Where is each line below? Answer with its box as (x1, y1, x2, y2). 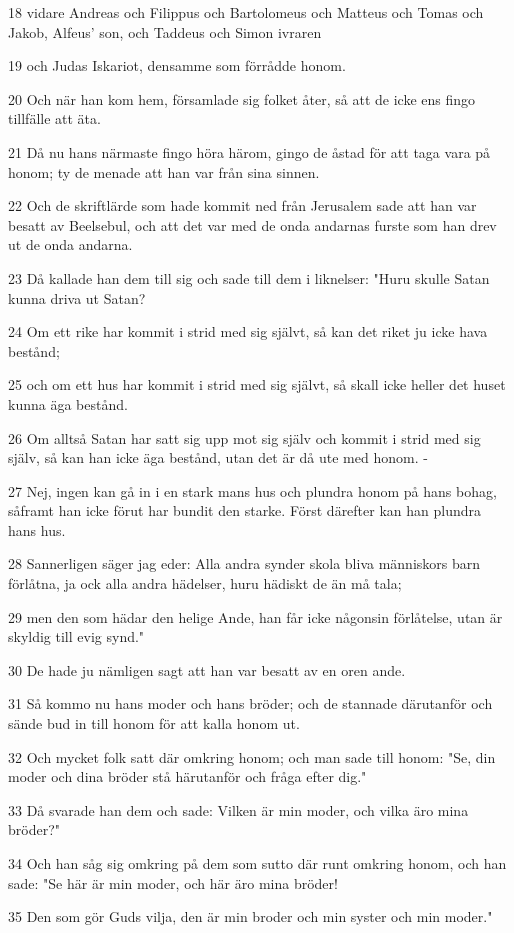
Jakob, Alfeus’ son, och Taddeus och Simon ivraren (8, 21, 322, 42)
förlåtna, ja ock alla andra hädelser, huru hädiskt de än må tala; (8, 573, 402, 594)
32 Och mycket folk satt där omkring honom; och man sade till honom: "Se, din (8, 746, 496, 767)
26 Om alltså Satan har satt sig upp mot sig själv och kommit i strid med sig (8, 427, 481, 448)
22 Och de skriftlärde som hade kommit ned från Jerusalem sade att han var (8, 195, 477, 216)
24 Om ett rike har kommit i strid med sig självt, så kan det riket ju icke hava (8, 321, 488, 342)
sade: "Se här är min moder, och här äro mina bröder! (8, 872, 338, 893)
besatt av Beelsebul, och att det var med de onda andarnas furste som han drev (8, 214, 497, 235)
